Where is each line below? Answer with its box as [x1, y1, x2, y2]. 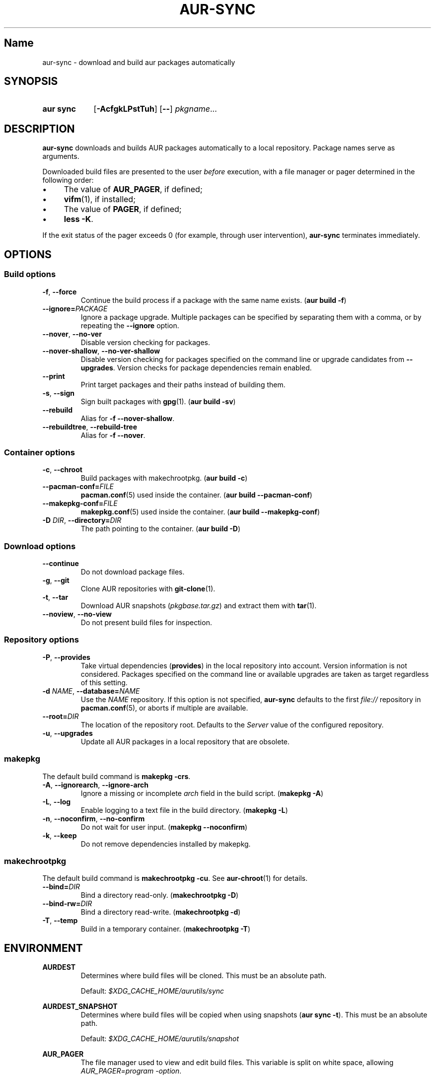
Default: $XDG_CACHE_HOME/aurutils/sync [80, 987, 224, 996]
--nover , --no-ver [42, 329, 102, 338]
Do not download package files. [80, 568, 185, 576]
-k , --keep [42, 831, 77, 840]
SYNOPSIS [4, 75, 58, 88]
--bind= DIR [42, 882, 80, 891]
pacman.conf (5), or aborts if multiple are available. [80, 703, 248, 712]
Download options [4, 541, 76, 551]
